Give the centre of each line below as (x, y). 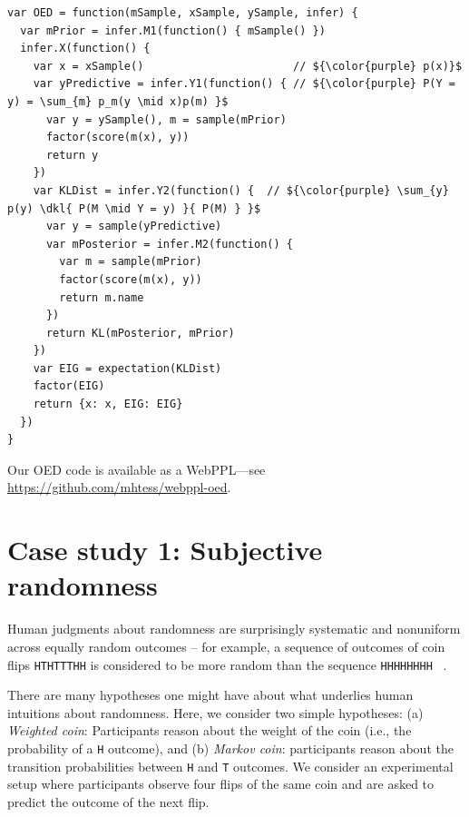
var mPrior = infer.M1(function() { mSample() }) (173, 30)
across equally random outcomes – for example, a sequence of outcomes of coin (226, 646)
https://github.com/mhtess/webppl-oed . (119, 487)
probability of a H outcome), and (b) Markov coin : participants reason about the (230, 748)
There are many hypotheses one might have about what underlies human (210, 695)
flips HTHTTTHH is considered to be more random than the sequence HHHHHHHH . (227, 664)
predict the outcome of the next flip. (108, 801)
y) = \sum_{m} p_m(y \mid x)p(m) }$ (118, 101)
